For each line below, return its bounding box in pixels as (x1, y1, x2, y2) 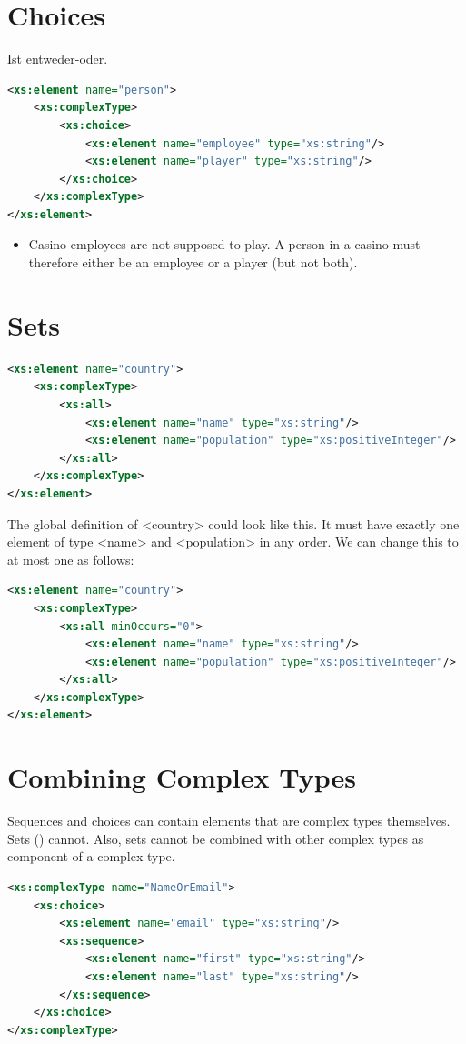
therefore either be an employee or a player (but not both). (28, 253, 358, 272)
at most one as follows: (7, 549, 134, 568)
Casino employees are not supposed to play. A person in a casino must (28, 235, 421, 254)
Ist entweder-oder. (7, 49, 108, 68)
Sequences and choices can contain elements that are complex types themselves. (7, 811, 451, 830)
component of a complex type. (7, 847, 175, 866)
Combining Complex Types (7, 758, 356, 796)
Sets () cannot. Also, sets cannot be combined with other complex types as (7, 828, 424, 848)
